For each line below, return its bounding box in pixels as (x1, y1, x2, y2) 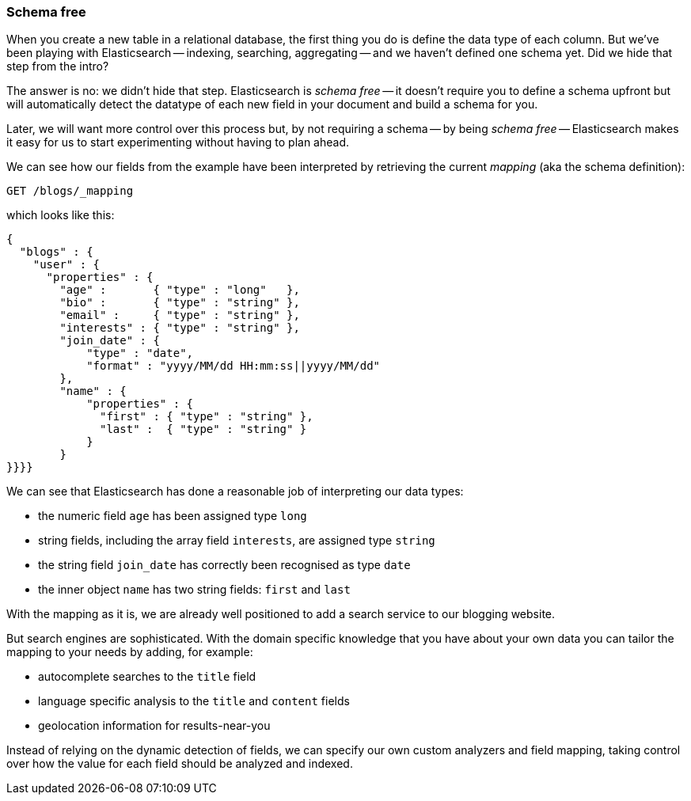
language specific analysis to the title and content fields (38, 694, 350, 708)
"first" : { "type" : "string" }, (100, 410, 313, 423)
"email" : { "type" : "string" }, (59, 309, 300, 322)
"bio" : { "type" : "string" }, (59, 296, 300, 309)
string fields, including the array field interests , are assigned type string (38, 533, 435, 548)
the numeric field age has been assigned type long (38, 509, 307, 523)
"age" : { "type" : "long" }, (59, 283, 300, 297)
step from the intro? (6, 59, 109, 74)
